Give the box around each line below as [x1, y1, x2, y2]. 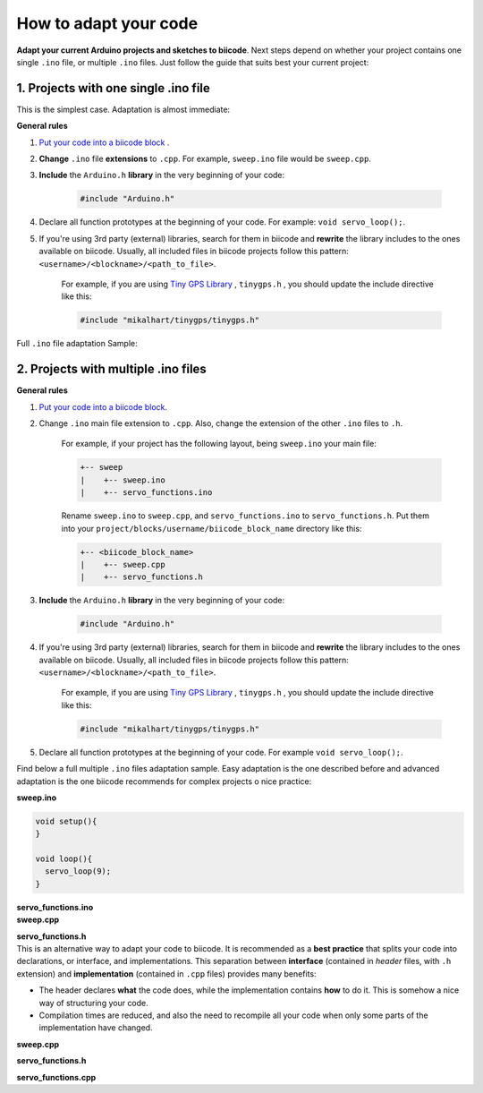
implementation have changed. [38, 1022, 153, 1033]
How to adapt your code [16, 13, 199, 33]
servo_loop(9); [45, 867, 112, 876]
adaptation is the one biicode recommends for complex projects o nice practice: [16, 775, 312, 787]
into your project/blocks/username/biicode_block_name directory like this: [61, 523, 362, 534]
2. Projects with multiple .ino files [16, 362, 208, 377]
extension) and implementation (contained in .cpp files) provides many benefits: [16, 968, 317, 979]
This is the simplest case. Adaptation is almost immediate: [16, 104, 231, 115]
